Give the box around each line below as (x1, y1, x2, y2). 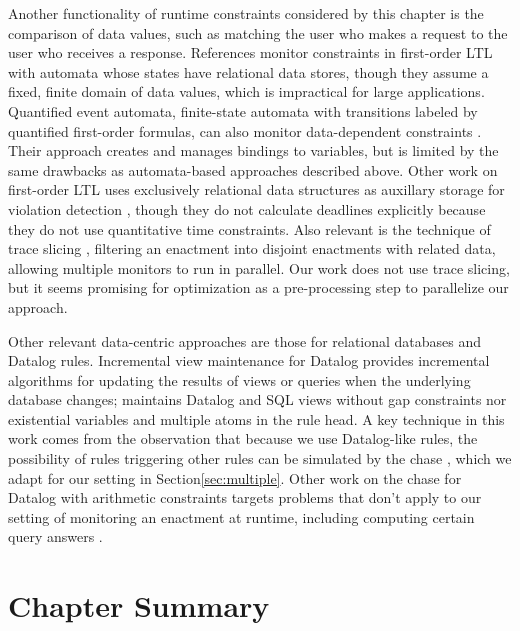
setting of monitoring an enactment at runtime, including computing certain (8, 506, 475, 527)
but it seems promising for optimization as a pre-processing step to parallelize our (8, 277, 509, 298)
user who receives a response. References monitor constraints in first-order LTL (8, 42, 493, 63)
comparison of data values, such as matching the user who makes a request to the (8, 22, 508, 43)
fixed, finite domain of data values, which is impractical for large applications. (8, 81, 485, 102)
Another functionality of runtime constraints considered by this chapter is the (8, 3, 484, 23)
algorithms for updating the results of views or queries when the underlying (8, 369, 471, 390)
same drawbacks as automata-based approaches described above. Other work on (8, 159, 498, 180)
